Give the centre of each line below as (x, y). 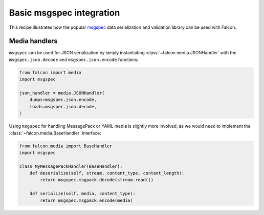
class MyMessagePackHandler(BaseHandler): (71, 166)
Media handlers (33, 41)
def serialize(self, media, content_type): (82, 194)
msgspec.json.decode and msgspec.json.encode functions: (74, 59)
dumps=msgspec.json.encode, (63, 100)
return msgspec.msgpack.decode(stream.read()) (97, 180)
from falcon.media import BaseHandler (66, 146)
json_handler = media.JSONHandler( (62, 93)
